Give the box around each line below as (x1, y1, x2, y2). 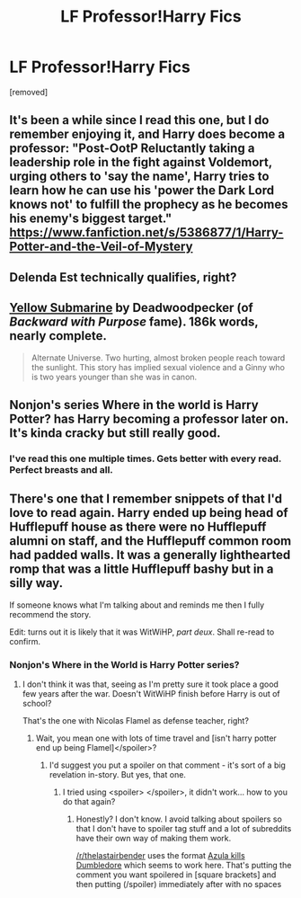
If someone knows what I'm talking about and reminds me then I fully (9, 600, 265, 610)
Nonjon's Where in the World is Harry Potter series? (9, 658, 240, 671)
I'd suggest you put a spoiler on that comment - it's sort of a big (49, 760, 286, 770)
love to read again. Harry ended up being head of (9, 505, 289, 520)
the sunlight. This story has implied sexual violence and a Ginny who (31, 361, 286, 372)
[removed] (9, 86, 49, 97)
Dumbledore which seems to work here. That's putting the (75, 859, 292, 870)
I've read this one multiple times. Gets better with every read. (9, 452, 281, 465)
